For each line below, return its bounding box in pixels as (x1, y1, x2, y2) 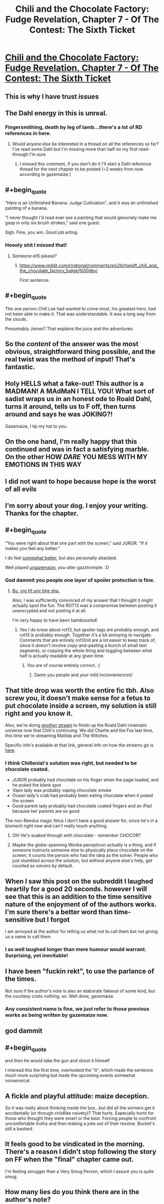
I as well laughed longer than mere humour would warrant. (5, 946, 147, 953)
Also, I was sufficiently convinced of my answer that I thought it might (12, 598, 153, 603)
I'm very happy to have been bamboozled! (12, 617, 98, 623)
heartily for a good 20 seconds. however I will (5, 885, 147, 893)
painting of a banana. (5, 205, 48, 211)
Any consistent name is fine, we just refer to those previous (5, 1005, 150, 1012)
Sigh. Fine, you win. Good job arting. (5, 229, 78, 235)
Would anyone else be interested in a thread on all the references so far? (12, 141, 159, 147)
